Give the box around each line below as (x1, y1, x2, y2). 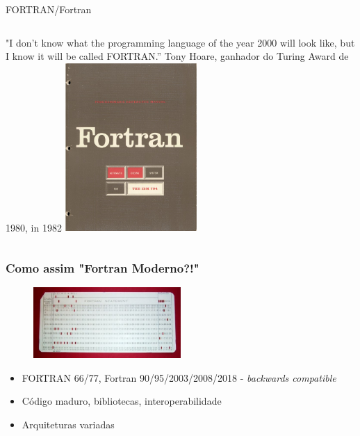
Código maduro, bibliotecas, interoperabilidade (22, 394, 222, 408)
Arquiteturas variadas (22, 417, 115, 431)
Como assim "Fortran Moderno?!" (6, 259, 199, 276)
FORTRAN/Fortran (6, 2, 92, 16)
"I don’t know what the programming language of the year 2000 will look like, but (6, 35, 355, 49)
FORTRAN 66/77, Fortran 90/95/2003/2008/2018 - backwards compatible (22, 370, 336, 385)
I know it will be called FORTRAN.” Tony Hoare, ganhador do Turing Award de (6, 49, 349, 63)
